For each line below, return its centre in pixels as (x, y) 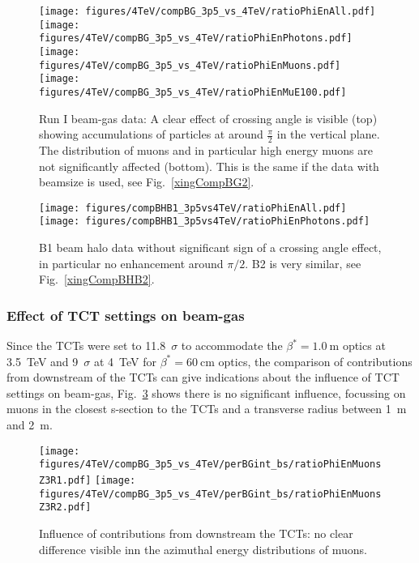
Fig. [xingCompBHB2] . (97, 279)
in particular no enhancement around (131, 263)
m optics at (357, 345)
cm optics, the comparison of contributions (306, 361)
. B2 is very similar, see (303, 263)
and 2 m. (30, 425)
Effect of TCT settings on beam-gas (126, 315)
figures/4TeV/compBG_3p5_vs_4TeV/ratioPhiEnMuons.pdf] (190, 65)
